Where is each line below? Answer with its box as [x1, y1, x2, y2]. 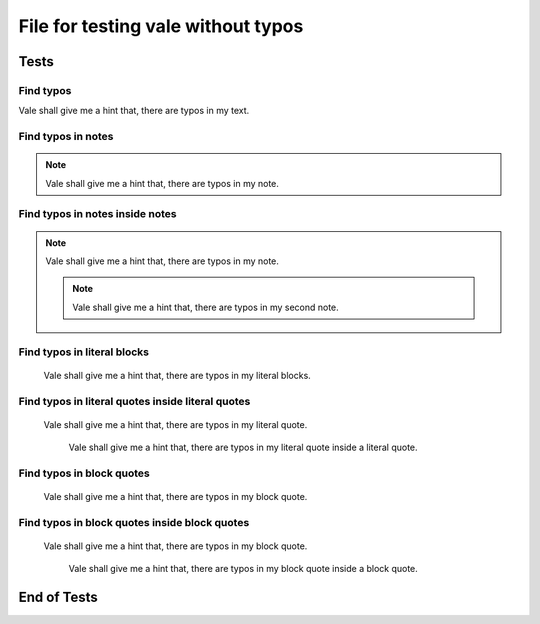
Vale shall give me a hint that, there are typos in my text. [18, 105, 250, 117]
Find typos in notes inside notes [18, 207, 177, 221]
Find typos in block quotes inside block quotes [18, 515, 250, 529]
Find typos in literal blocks [18, 345, 150, 359]
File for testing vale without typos [18, 15, 304, 37]
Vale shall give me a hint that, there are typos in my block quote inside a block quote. [68, 563, 419, 575]
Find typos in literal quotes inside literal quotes [18, 394, 251, 408]
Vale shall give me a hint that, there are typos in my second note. [72, 301, 339, 313]
